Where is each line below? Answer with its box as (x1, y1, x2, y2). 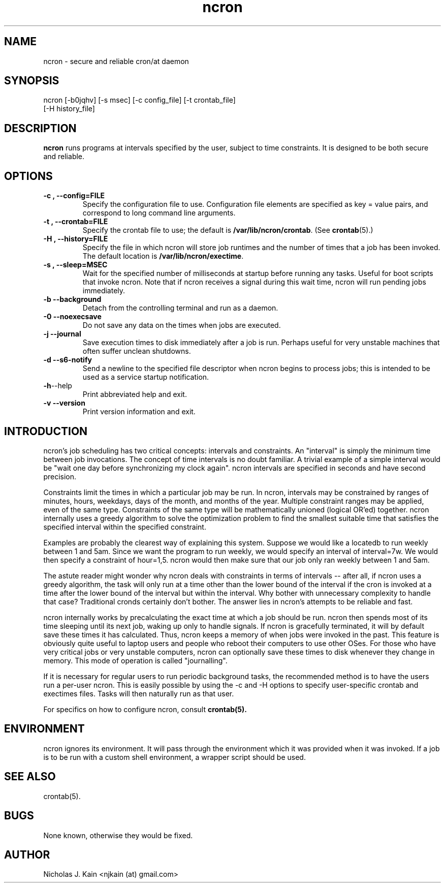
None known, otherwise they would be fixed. (43, 831, 193, 840)
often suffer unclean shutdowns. (82, 347, 191, 356)
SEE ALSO (4, 770, 56, 783)
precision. (43, 472, 77, 481)
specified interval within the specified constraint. (43, 522, 206, 531)
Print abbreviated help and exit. (82, 390, 187, 399)
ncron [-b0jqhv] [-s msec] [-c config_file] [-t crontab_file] (43, 96, 236, 105)
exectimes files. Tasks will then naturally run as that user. (43, 689, 234, 698)
